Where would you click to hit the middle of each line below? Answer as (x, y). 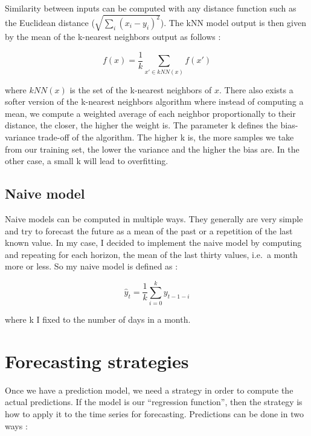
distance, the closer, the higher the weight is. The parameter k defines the (141, 125)
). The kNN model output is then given (233, 22)
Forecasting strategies (97, 361)
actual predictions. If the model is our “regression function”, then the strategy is (154, 402)
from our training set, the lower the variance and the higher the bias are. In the (152, 149)
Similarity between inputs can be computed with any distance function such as (151, 8)
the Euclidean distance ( (50, 22)
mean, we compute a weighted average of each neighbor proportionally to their (150, 113)
